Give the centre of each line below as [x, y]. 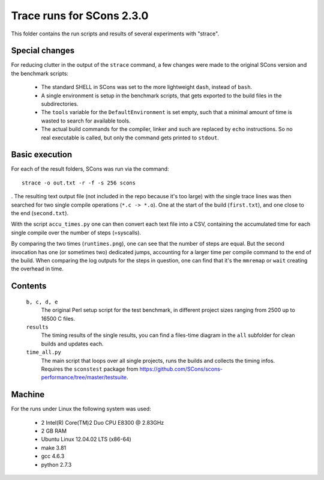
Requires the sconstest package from [90, 369]
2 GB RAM [54, 431]
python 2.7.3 [56, 464]
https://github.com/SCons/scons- [181, 369]
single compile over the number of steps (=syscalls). [76, 232]
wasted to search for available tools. [86, 121]
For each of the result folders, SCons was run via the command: [90, 169]
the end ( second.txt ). [40, 213]
